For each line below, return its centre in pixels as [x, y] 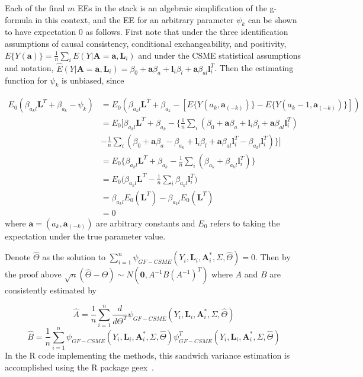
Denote [18, 257]
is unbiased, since [93, 80]
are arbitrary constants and [146, 223]
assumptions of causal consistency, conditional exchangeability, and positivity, [146, 43]
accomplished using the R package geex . [79, 367]
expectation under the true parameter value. [85, 236]
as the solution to [74, 257]
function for [26, 80]
